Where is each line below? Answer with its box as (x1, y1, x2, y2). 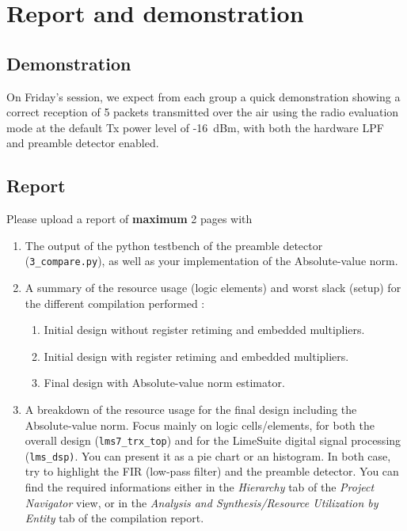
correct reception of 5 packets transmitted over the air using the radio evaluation (6, 104, 399, 120)
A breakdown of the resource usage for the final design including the (25, 400, 357, 417)
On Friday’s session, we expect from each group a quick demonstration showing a (6, 88, 401, 104)
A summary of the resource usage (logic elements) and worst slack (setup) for (25, 279, 401, 295)
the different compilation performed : (25, 294, 205, 311)
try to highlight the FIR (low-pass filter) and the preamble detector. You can (25, 463, 399, 480)
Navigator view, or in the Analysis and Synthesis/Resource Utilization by (25, 494, 378, 510)
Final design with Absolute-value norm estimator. (44, 374, 285, 391)
